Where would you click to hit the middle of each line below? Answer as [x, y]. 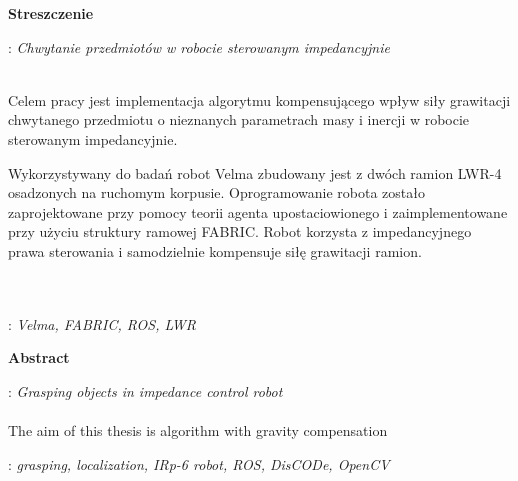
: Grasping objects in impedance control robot [145, 390]
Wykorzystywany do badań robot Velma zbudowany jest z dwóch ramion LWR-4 [255, 172]
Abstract [39, 357]
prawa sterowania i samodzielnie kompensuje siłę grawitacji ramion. [215, 250]
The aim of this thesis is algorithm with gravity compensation [198, 430]
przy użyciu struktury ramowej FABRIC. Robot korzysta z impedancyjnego [240, 231]
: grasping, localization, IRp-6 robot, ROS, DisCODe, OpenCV [199, 463]
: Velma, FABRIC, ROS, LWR [102, 323]
